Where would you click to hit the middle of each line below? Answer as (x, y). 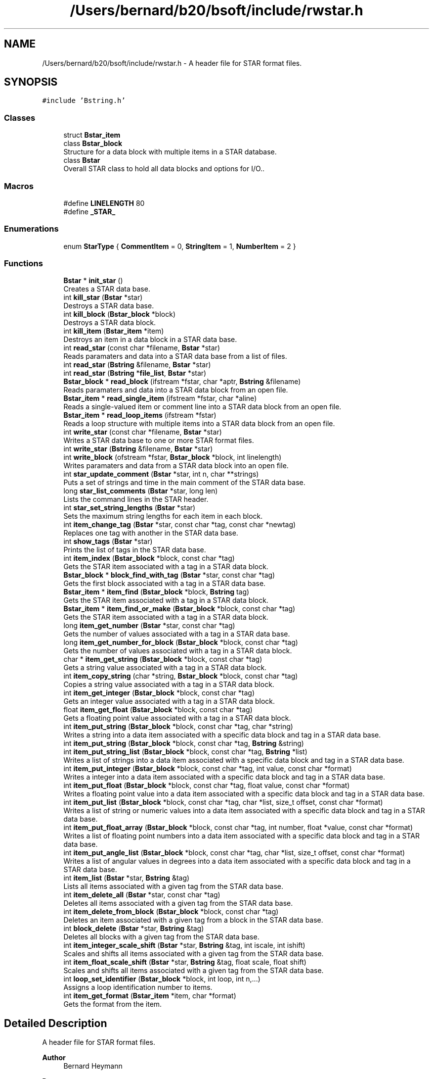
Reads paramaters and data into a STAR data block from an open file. (176, 390)
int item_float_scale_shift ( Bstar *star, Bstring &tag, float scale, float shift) (185, 962)
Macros (19, 186)
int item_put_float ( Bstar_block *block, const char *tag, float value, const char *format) (207, 785)
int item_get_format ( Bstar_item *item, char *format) (150, 996)
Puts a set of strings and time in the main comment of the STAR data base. (184, 483)
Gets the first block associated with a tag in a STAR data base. (165, 584)
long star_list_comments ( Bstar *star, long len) (141, 491)
